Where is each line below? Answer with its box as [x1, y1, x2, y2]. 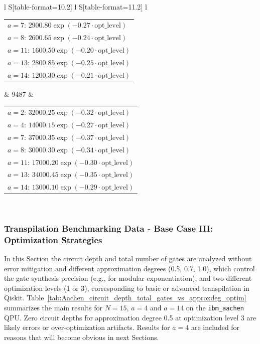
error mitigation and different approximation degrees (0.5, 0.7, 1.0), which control [4, 263, 255, 273]
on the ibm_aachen [186, 302, 244, 313]
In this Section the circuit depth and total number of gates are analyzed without [4, 253, 252, 264]
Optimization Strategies [4, 233, 102, 246]
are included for [191, 322, 240, 332]
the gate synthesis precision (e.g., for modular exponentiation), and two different [4, 273, 252, 283]
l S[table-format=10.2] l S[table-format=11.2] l [4, 2, 147, 12]
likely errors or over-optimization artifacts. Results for [4, 322, 170, 332]
